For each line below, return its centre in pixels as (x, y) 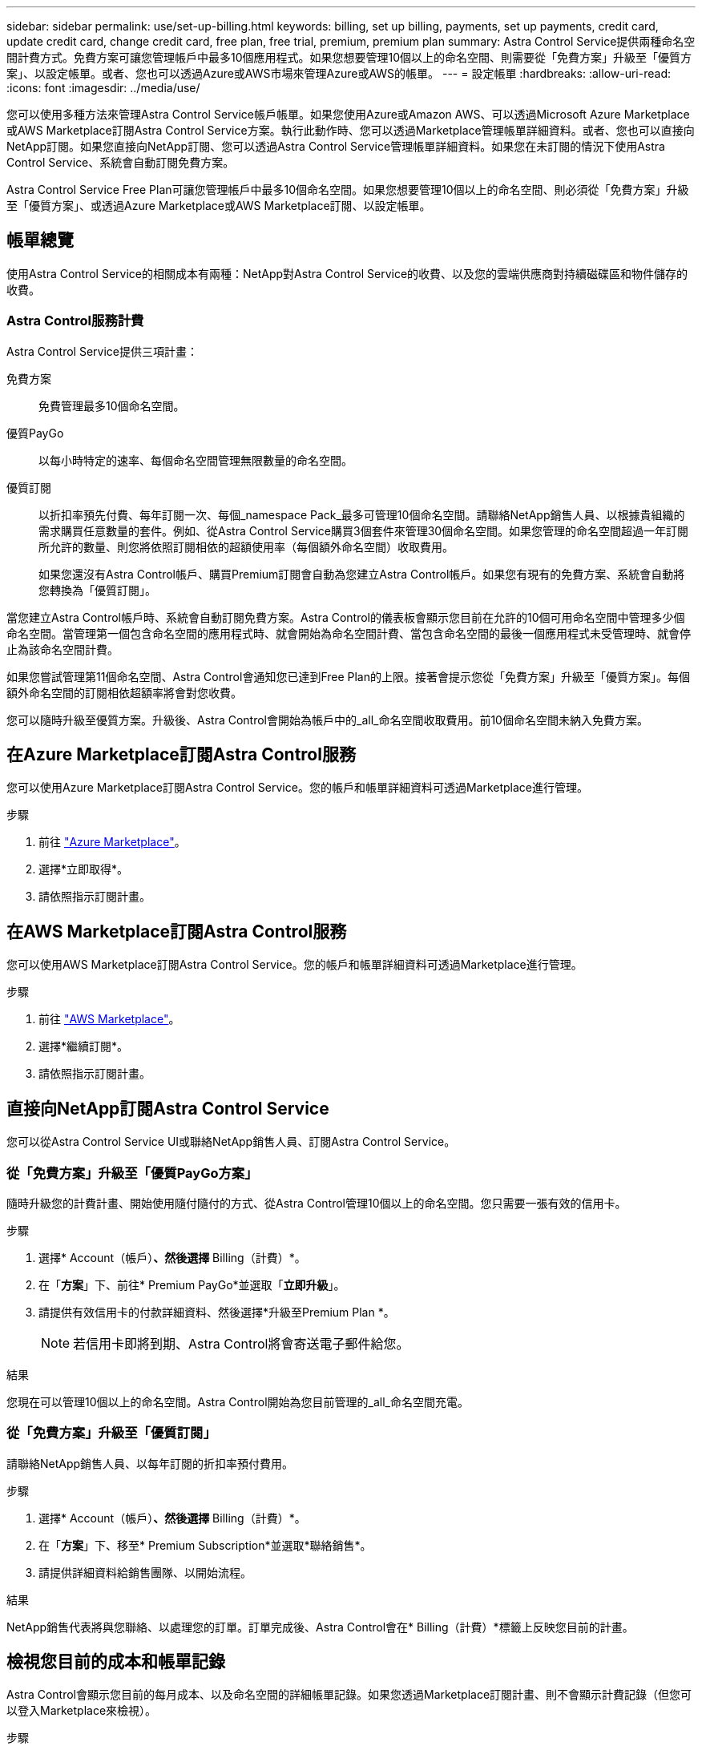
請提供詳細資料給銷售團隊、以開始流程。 (145, 1572)
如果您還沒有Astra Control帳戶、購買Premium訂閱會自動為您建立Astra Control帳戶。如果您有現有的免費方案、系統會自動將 (362, 574)
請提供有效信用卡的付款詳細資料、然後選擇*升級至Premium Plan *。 (217, 1312)
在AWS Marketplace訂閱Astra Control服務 (177, 931)
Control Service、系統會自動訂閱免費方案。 (121, 162)
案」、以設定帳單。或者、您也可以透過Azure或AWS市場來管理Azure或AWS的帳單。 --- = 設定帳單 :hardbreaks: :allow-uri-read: (339, 73)
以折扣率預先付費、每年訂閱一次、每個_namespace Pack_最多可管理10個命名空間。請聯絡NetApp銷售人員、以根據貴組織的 (362, 514)
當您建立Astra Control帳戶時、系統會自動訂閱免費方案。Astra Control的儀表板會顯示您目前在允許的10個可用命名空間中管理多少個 (346, 617)
